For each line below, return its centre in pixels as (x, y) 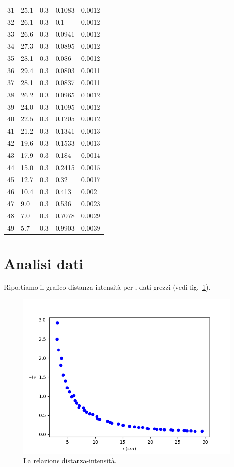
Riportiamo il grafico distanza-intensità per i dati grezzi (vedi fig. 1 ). (107, 287)
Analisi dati (44, 263)
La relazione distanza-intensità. (70, 460)
